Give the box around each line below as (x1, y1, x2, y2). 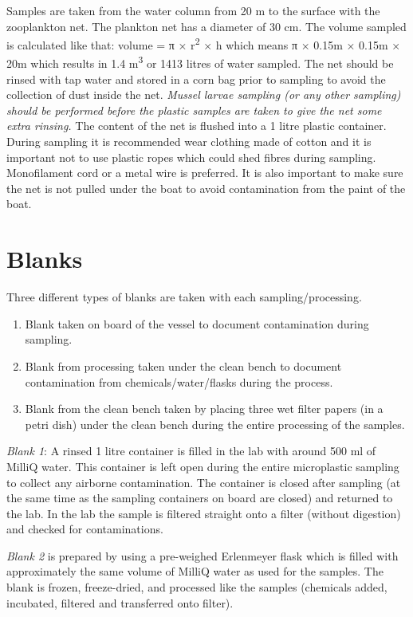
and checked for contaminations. (6, 521, 163, 537)
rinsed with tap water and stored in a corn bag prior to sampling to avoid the (6, 70, 386, 87)
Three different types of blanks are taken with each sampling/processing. (6, 289, 362, 305)
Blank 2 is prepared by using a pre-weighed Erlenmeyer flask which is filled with (6, 547, 399, 564)
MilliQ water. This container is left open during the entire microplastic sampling (6, 458, 399, 474)
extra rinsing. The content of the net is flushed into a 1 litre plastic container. (6, 117, 387, 134)
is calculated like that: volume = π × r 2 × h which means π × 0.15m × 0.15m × (6, 34, 401, 53)
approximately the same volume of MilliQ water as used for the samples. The (6, 563, 383, 580)
